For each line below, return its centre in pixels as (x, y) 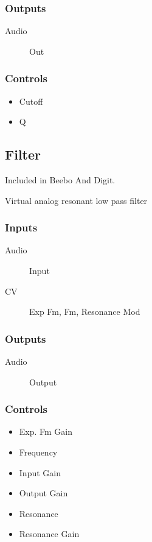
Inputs (21, 227)
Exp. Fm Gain (46, 431)
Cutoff (31, 101)
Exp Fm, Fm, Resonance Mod (85, 311)
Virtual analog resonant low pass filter (76, 200)
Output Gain (43, 493)
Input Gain (40, 472)
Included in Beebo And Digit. (60, 180)
